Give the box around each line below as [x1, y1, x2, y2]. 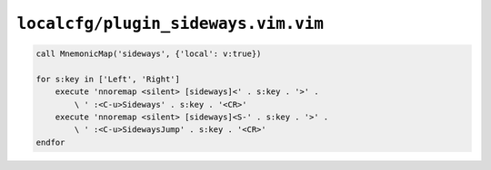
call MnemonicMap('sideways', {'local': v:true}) [35, 49, 262, 59]
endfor [35, 137, 65, 147]
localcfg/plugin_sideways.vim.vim [16, 14, 325, 33]
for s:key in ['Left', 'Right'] [35, 73, 181, 84]
